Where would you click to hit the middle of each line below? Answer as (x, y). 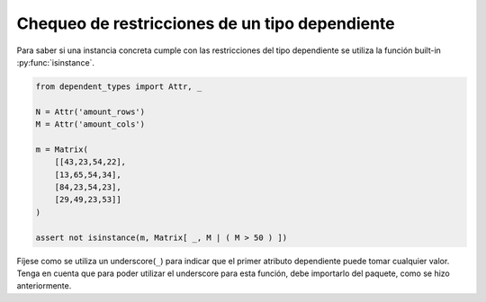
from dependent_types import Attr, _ (119, 86)
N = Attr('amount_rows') (90, 111)
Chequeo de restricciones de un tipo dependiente (206, 23)
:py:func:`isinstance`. (55, 62)
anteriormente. (44, 286)
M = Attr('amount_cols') (90, 124)
